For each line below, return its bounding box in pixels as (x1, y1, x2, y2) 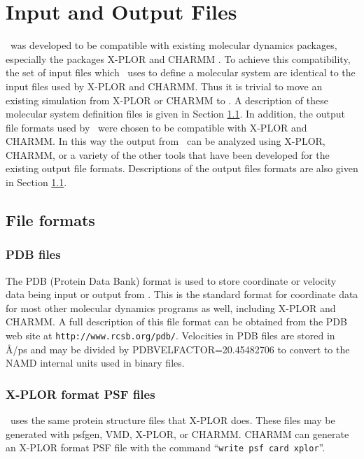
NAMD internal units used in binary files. (6, 355, 185, 370)
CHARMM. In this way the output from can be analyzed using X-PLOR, (6, 134, 325, 148)
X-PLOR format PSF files (6, 385, 155, 402)
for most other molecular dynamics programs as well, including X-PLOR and (6, 300, 336, 315)
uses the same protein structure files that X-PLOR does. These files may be (10, 413, 335, 428)
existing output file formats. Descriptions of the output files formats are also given (6, 161, 358, 176)
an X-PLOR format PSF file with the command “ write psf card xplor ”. (6, 440, 325, 455)
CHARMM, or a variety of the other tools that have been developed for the (6, 147, 330, 162)
